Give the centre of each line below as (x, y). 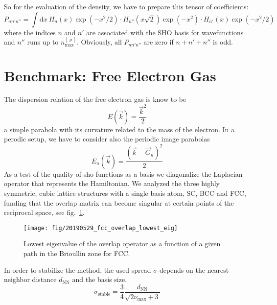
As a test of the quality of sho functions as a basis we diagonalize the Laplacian (123, 174)
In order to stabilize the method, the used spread (78, 270)
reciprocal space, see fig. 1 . (44, 212)
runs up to (43, 42)
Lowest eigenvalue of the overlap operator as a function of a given (122, 244)
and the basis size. (100, 279)
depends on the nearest (194, 270)
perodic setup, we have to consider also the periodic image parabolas (107, 139)
